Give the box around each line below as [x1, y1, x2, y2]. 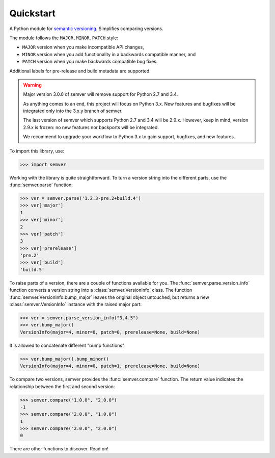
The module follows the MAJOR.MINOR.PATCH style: [9, 35, 119, 41]
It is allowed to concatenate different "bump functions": [9, 342, 126, 348]
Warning [23, 82, 42, 88]
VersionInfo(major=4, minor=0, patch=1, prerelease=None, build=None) [20, 363, 201, 369]
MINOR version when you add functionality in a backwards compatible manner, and [22, 51, 196, 57]
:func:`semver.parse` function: [9, 182, 73, 188]
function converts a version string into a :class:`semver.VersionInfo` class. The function [9, 287, 193, 293]
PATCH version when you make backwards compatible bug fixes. [22, 59, 158, 65]
